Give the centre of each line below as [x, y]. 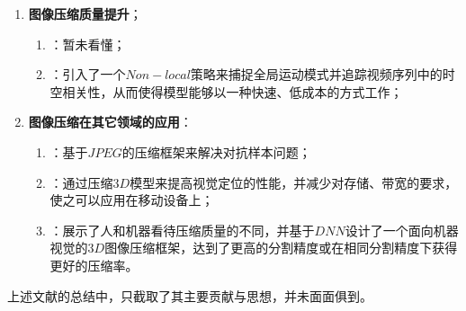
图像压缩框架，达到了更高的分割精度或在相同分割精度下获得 [281, 248]
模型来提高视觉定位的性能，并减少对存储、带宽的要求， [294, 182]
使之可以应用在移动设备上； [132, 200]
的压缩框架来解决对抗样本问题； [216, 151]
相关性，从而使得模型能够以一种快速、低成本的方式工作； [233, 91]
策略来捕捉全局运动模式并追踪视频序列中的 [316, 74]
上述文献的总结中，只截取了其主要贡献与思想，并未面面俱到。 [190, 295]
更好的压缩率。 [94, 265]
